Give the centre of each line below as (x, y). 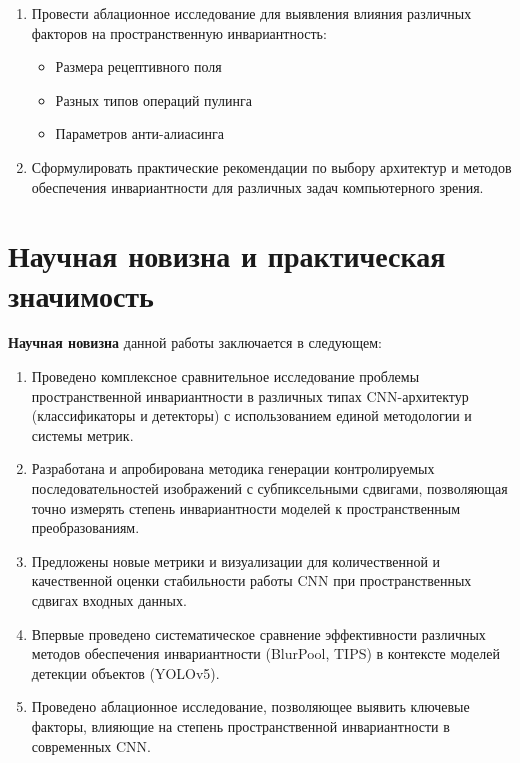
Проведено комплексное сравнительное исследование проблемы (225, 376)
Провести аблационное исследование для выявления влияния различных (251, 13)
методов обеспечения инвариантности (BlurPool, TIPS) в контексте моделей (265, 653)
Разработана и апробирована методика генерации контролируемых (233, 468)
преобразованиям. (85, 527)
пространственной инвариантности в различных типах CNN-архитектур (250, 395)
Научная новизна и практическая (227, 255)
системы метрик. (82, 434)
